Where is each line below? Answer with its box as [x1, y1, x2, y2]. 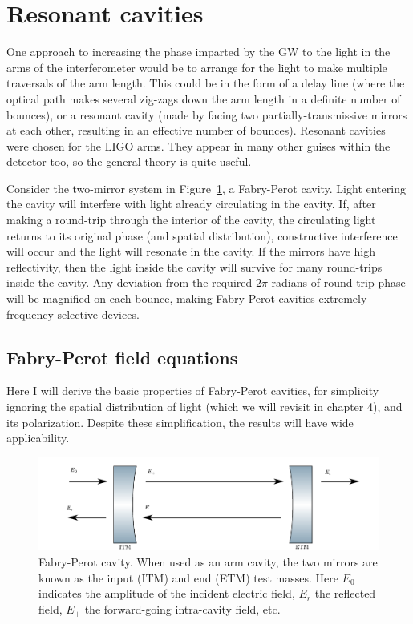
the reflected [314, 585, 376, 602]
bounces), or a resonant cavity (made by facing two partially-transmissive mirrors [6, 106, 407, 123]
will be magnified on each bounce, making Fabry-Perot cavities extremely [6, 290, 367, 307]
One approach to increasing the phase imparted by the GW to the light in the [6, 43, 391, 60]
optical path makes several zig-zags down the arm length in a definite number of [6, 90, 401, 107]
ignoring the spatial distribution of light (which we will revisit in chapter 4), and [6, 398, 403, 415]
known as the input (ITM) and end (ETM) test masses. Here [38, 569, 338, 586]
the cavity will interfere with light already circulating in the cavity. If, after [6, 195, 376, 212]
